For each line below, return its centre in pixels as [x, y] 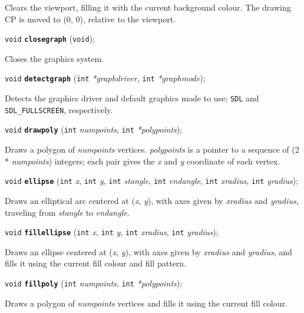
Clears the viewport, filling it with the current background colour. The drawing [148, 7]
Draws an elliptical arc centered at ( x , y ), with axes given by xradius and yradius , [152, 200]
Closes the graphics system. [54, 58]
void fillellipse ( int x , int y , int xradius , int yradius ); [112, 232]
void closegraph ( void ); [50, 39]
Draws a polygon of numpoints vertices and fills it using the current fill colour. [146, 303]
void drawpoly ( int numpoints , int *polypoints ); [94, 129]
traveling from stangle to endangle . [67, 212]
